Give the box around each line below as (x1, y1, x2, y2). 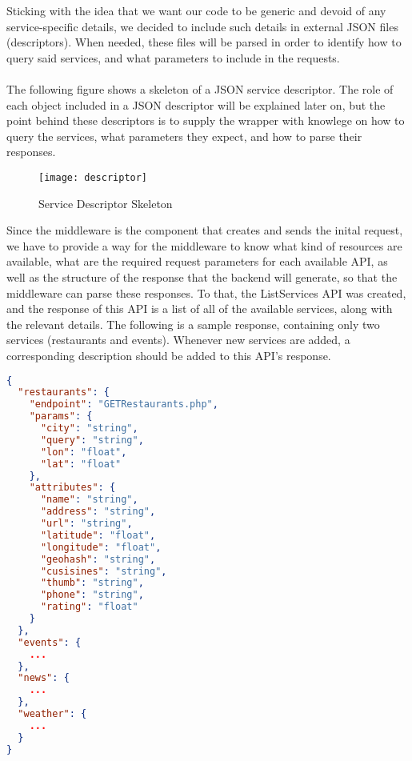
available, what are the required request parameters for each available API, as (6, 253, 388, 270)
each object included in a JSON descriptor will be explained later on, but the (6, 96, 386, 113)
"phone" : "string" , (40, 589, 144, 601)
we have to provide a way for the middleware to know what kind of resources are (6, 237, 402, 254)
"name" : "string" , (40, 494, 138, 506)
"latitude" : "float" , (40, 529, 156, 541)
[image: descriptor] (38, 171, 148, 183)
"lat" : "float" (40, 458, 122, 470)
